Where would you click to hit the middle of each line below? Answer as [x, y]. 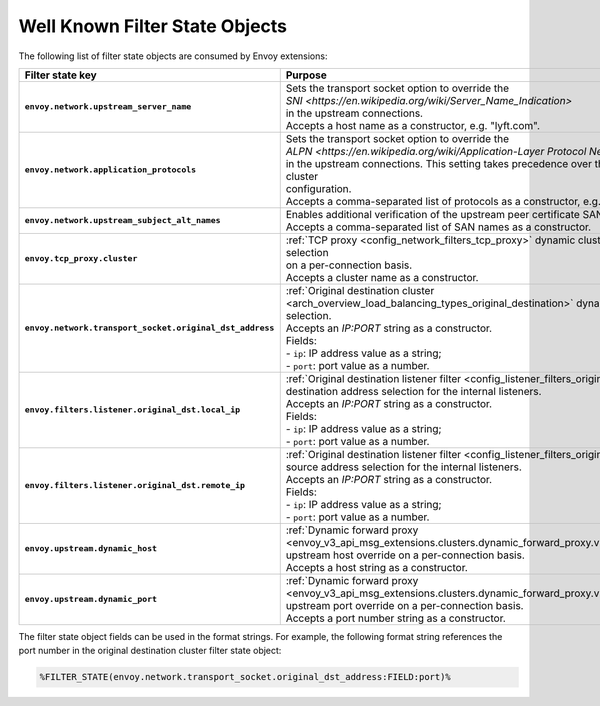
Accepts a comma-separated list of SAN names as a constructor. [438, 227]
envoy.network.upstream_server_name [108, 106]
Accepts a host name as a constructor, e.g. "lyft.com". [412, 125]
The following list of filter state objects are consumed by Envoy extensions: [173, 56]
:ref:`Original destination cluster [360, 290]
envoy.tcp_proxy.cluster [81, 258]
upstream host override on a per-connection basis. [405, 555]
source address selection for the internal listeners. [403, 467]
